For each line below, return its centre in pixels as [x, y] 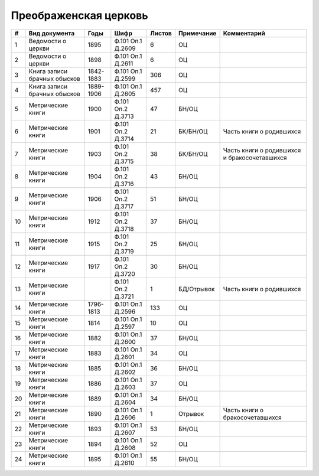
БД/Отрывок [196, 289]
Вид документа [52, 33]
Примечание [197, 33]
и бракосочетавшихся [255, 158]
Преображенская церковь [79, 15]
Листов [161, 33]
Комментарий [244, 33]
